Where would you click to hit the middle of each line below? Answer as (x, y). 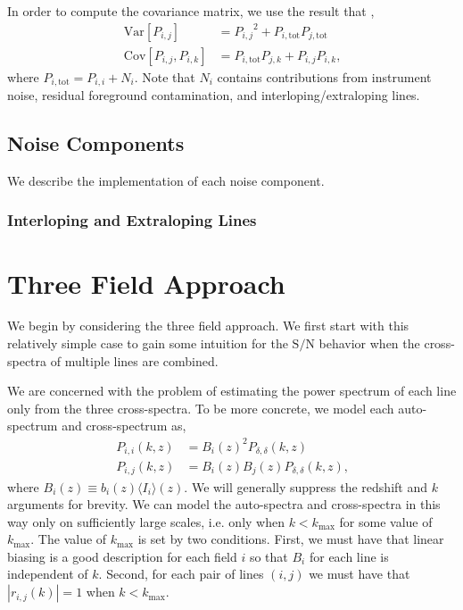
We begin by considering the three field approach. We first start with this (208, 326)
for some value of (386, 521)
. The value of (69, 539)
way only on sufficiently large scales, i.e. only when (146, 521)
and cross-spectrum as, (124, 426)
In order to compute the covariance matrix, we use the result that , (191, 11)
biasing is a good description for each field (122, 556)
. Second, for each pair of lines (181, 574)
